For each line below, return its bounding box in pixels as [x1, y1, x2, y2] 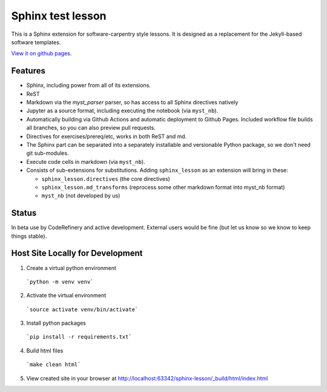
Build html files [26, 346, 64, 354]
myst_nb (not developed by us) [41, 192, 121, 200]
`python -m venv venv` [26, 278, 94, 285]
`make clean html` [26, 361, 81, 368]
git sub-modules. [26, 149, 69, 157]
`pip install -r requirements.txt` [26, 334, 133, 340]
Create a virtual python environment [26, 264, 116, 271]
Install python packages [26, 319, 86, 327]
